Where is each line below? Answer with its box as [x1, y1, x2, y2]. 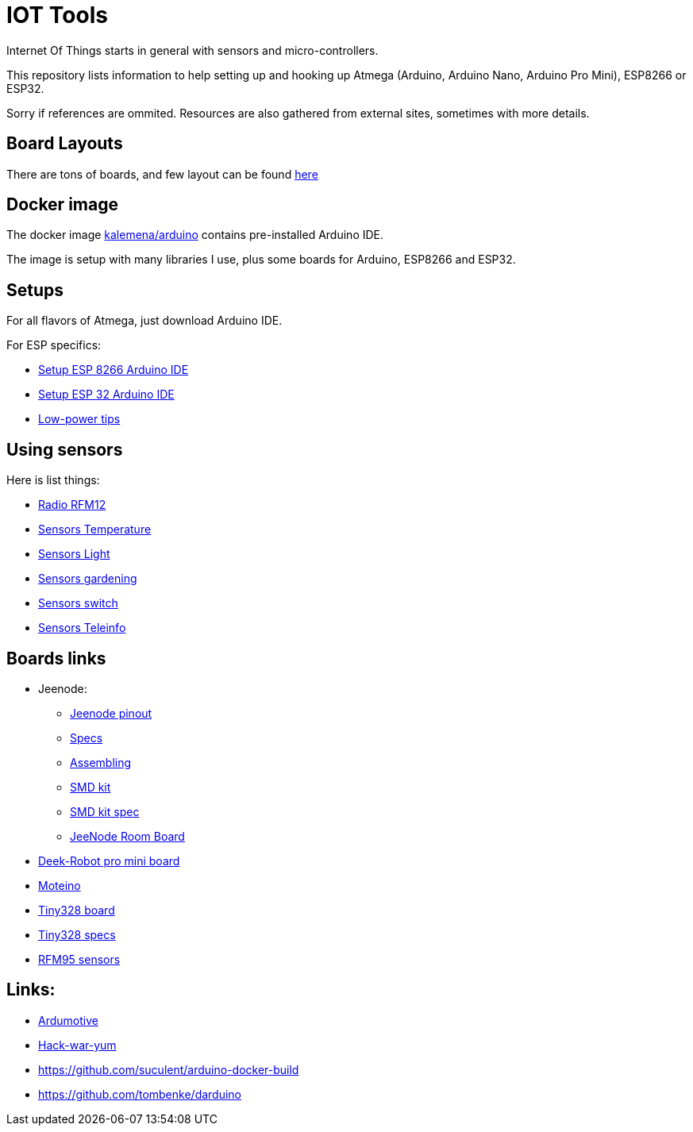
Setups [6, 279, 64, 300]
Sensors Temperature [38, 522, 152, 537]
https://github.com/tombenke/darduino [38, 1087, 242, 1101]
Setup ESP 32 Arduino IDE [38, 387, 175, 402]
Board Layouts [6, 133, 123, 154]
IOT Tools [6, 2, 108, 29]
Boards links [6, 648, 106, 668]
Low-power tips [38, 412, 121, 426]
